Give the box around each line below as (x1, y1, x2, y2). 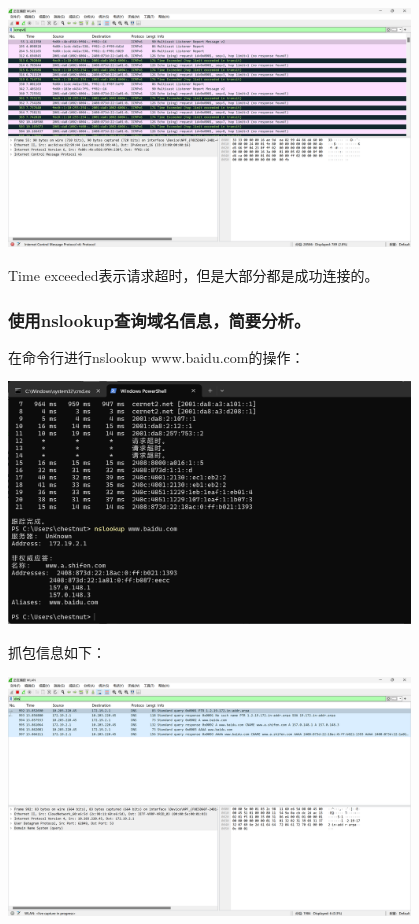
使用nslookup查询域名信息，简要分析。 (8, 307, 311, 332)
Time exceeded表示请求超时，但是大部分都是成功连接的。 (8, 264, 379, 285)
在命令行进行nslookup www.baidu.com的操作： (8, 346, 305, 367)
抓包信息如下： (8, 641, 106, 662)
